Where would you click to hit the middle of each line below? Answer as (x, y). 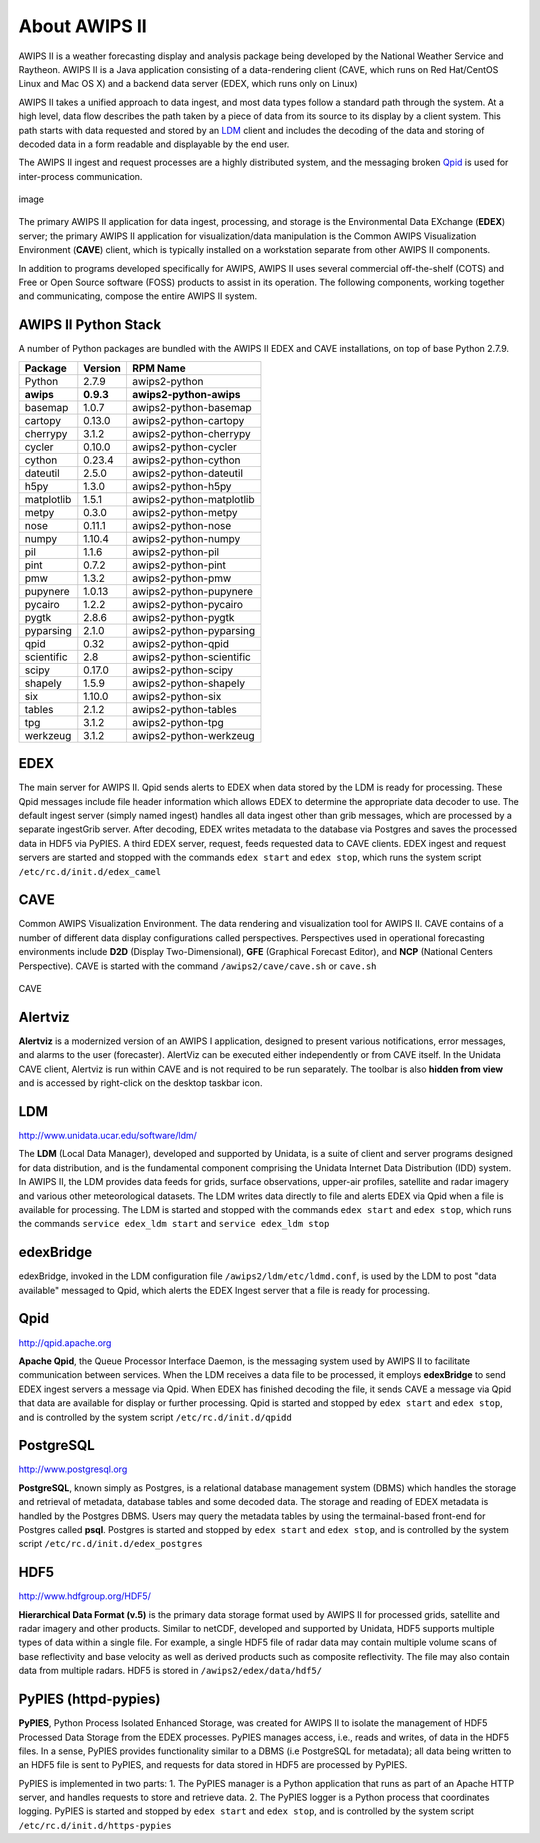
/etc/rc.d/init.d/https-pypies (95, 1825)
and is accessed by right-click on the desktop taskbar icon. (140, 1083)
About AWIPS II (82, 26)
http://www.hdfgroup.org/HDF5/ (85, 1596)
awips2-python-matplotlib (193, 499)
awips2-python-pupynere (192, 591)
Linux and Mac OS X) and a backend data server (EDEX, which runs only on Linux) (188, 84)
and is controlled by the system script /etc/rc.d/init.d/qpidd (155, 1417)
